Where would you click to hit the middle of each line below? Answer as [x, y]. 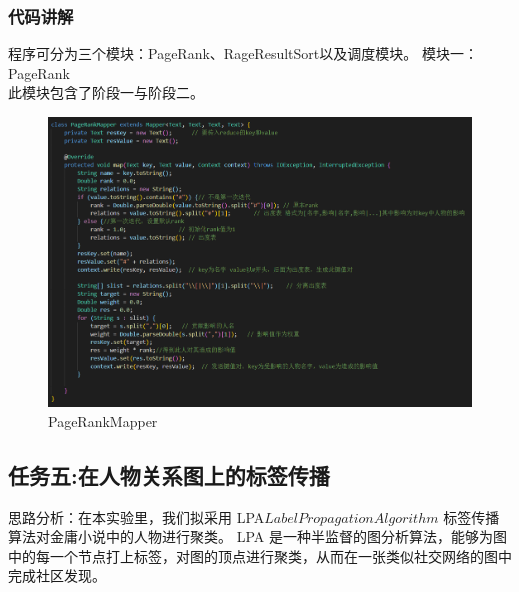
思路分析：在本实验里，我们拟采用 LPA [136, 516]
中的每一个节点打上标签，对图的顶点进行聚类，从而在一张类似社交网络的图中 [260, 555]
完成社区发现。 [57, 575]
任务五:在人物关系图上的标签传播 [169, 474]
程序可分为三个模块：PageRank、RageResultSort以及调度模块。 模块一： [243, 53]
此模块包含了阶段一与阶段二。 [106, 92]
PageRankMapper [103, 420]
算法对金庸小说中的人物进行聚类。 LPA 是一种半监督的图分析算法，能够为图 [257, 536]
